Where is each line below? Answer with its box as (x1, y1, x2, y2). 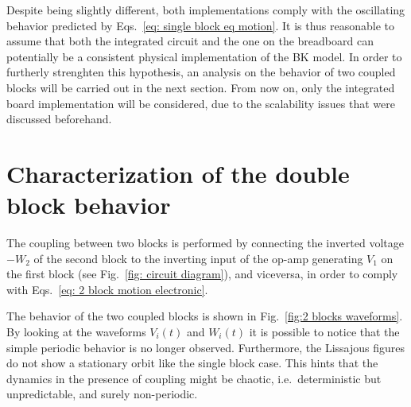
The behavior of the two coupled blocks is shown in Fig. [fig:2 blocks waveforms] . (6, 308, 403, 324)
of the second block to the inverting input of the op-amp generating (33, 250, 363, 266)
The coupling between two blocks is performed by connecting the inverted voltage (6, 235, 404, 251)
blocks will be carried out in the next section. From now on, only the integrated (6, 79, 395, 95)
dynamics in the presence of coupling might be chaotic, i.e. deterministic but (6, 370, 382, 386)
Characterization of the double (6, 157, 350, 189)
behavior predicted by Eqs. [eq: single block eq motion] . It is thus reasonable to (6, 17, 395, 33)
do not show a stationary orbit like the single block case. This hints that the (6, 355, 378, 371)
